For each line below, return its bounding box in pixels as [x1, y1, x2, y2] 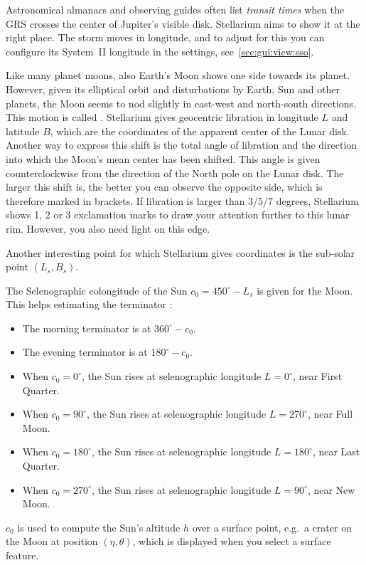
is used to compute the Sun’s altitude [17, 519, 181, 534]
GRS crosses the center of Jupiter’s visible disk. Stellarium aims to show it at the [6, 16, 360, 31]
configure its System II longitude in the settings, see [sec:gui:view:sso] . [6, 43, 314, 58]
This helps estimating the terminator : [6, 297, 173, 312]
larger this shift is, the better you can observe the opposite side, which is [6, 179, 323, 194]
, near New [307, 482, 355, 497]
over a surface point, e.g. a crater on [192, 519, 352, 534]
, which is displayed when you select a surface [132, 534, 331, 549]
